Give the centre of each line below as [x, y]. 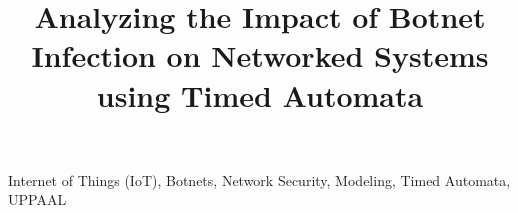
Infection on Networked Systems [260, 55]
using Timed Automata [260, 94]
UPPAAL [37, 199]
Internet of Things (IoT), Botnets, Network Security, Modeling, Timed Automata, [259, 179]
